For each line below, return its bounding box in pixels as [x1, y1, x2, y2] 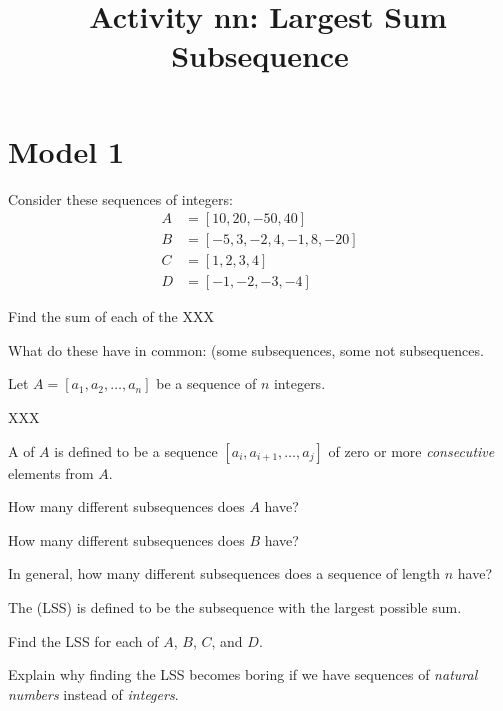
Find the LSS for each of [8, 630, 159, 651]
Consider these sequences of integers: [8, 188, 233, 209]
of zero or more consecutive [328, 440, 495, 461]
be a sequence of [156, 373, 257, 394]
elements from [8, 462, 94, 483]
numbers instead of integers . [8, 683, 179, 704]
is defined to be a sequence [54, 440, 218, 461]
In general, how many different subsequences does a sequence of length [8, 563, 441, 584]
